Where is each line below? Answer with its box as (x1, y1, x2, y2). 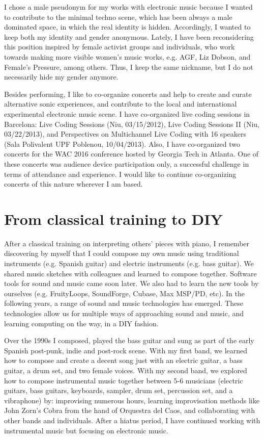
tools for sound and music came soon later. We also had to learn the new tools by (4, 278, 259, 289)
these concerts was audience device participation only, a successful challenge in (4, 158, 249, 169)
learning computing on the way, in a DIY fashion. (4, 318, 159, 328)
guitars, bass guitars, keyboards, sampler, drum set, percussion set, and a (4, 385, 233, 396)
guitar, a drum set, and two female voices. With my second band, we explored (4, 365, 247, 375)
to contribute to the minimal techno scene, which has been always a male (4, 11, 232, 22)
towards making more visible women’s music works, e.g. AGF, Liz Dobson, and (4, 51, 251, 62)
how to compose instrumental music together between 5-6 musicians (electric (4, 375, 243, 385)
